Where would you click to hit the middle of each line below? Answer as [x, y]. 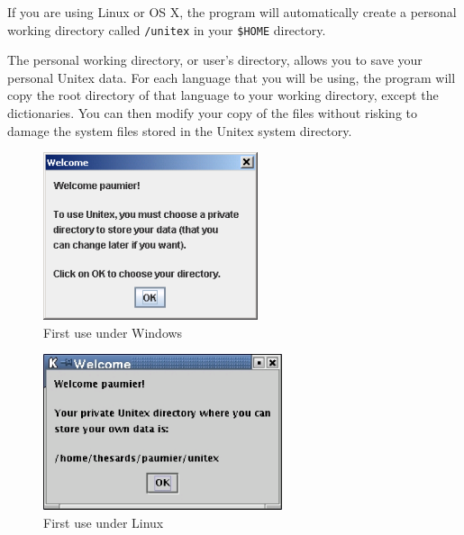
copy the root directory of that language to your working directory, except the [223, 95]
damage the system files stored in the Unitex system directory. [180, 130]
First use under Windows [113, 332]
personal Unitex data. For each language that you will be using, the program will [232, 77]
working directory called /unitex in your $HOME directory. [167, 29]
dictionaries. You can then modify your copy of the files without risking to [212, 113]
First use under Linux [104, 523]
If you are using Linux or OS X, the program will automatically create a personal [232, 12]
